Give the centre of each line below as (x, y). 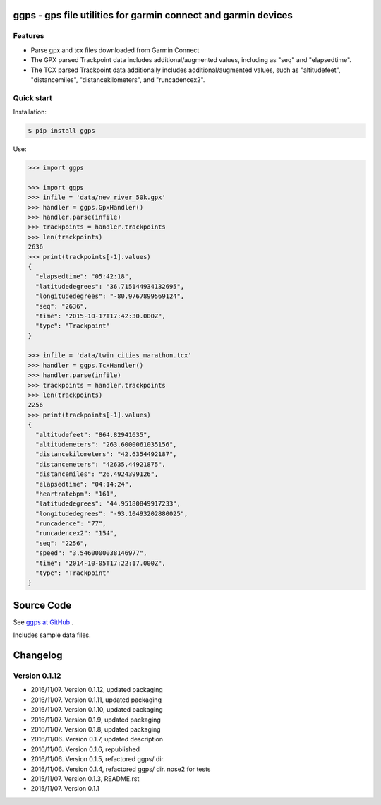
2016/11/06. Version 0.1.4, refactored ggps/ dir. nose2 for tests (121, 769)
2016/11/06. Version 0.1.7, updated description (97, 739)
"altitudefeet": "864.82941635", (93, 435)
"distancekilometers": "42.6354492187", (106, 454)
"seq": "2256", (62, 543)
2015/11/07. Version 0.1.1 (65, 789)
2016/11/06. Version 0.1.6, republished (85, 749)
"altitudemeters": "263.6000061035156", (106, 444)
